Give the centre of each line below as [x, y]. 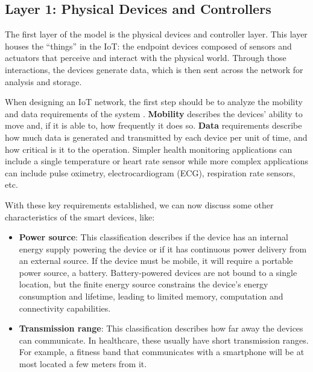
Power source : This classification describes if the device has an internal [153, 237]
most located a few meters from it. [83, 364]
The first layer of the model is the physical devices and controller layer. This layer [156, 34]
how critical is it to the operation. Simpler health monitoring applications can [149, 149]
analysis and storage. [43, 81]
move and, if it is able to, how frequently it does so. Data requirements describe [153, 125]
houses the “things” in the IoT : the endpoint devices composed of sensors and [148, 46]
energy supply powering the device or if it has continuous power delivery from [163, 249]
